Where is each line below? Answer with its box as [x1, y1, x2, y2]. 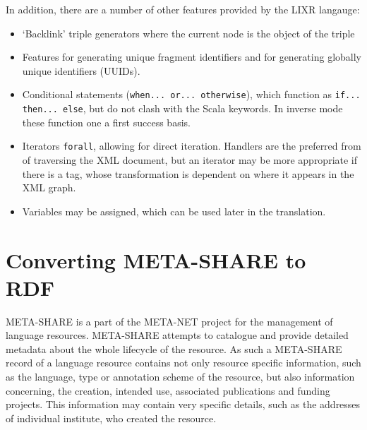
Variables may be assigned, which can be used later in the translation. [22, 203, 326, 218]
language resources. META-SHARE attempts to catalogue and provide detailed [6, 328, 349, 342]
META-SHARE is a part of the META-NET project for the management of [6, 313, 333, 328]
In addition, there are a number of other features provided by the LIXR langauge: [6, 2, 360, 16]
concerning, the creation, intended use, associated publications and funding [6, 383, 330, 398]
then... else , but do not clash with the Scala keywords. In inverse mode [22, 101, 343, 116]
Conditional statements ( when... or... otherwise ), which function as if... [22, 87, 361, 102]
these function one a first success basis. [22, 114, 191, 129]
